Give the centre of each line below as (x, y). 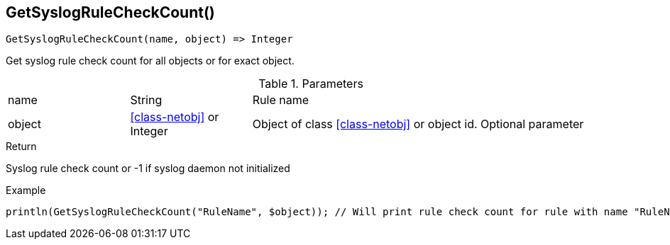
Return (21, 147)
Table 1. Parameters (311, 84)
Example (26, 190)
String (146, 100)
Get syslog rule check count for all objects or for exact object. (150, 61)
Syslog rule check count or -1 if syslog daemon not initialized (148, 169)
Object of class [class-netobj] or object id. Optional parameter (418, 124)
